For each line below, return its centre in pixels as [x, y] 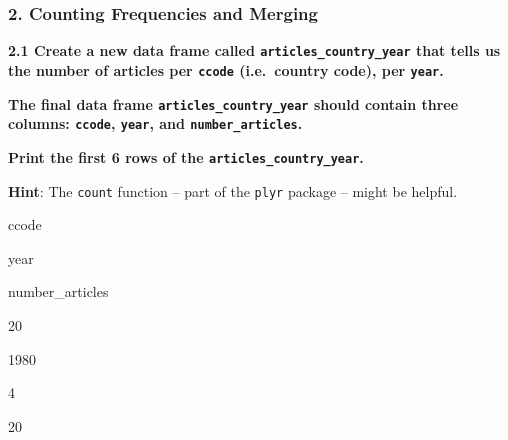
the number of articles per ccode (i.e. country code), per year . [226, 69]
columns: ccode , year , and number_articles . [155, 123]
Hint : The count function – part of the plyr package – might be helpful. [233, 190]
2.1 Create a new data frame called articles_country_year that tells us [254, 50]
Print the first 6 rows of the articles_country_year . [186, 156]
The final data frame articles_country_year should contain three [233, 103]
